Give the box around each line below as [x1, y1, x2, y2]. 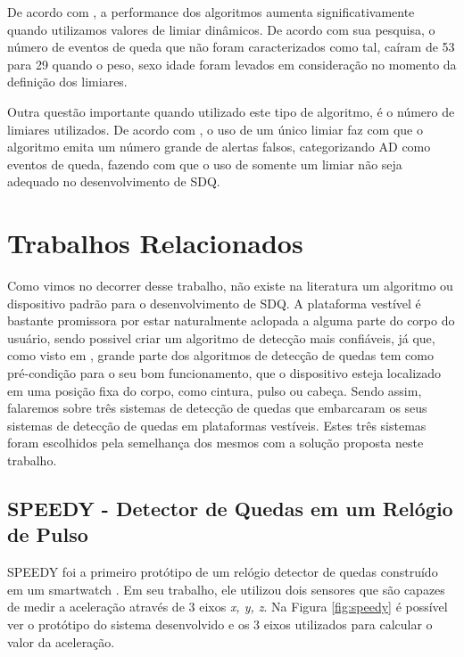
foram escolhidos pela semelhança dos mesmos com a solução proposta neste [7, 433, 424, 452]
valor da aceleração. [7, 632, 115, 651]
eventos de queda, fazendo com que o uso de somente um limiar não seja [7, 154, 402, 173]
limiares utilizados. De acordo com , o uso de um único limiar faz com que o [7, 119, 423, 138]
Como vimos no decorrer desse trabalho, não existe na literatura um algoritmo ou [7, 276, 453, 295]
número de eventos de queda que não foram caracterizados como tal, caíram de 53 [7, 37, 455, 56]
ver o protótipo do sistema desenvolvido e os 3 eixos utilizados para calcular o [7, 614, 433, 633]
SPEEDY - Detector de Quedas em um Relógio [7, 494, 453, 521]
